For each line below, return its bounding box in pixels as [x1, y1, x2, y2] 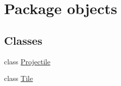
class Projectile [4, 56, 51, 66]
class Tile [4, 73, 33, 83]
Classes [4, 32, 43, 48]
